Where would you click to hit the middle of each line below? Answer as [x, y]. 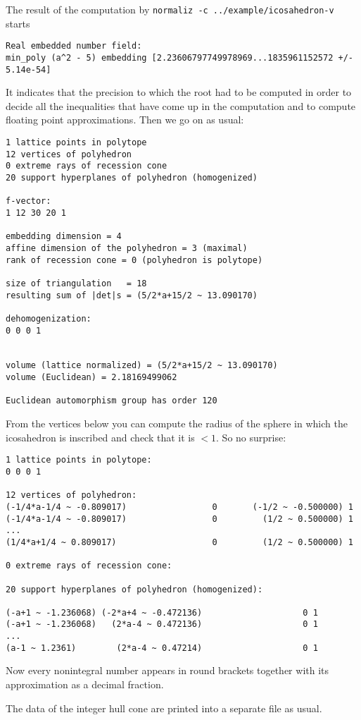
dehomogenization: [49, 318]
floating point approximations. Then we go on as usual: [125, 120]
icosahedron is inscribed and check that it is [100, 437]
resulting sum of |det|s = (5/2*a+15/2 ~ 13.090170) [132, 295]
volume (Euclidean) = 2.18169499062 [91, 378]
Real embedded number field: [74, 46]
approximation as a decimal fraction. [85, 684]
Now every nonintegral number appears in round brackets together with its [167, 670]
